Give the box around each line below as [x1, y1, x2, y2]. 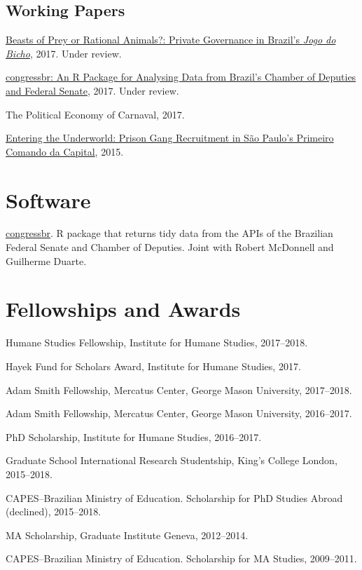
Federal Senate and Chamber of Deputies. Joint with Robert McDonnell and [6, 240, 334, 255]
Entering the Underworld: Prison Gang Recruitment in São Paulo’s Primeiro [6, 130, 334, 145]
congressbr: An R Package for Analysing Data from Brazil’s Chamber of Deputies [6, 69, 356, 84]
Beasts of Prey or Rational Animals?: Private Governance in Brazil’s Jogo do [6, 32, 336, 47]
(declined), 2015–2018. [6, 504, 102, 519]
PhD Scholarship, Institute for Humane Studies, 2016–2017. [6, 429, 262, 444]
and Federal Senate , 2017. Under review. [6, 83, 179, 97]
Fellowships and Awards [6, 294, 241, 323]
